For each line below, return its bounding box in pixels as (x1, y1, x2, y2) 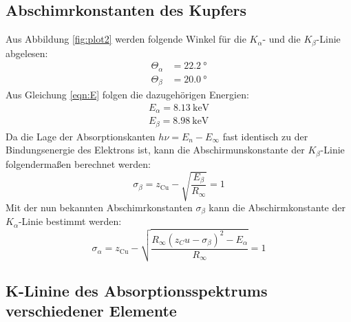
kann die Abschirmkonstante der (209, 200, 345, 214)
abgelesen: (6, 45, 48, 60)
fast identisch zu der (222, 129, 308, 143)
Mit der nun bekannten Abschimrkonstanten (6, 200, 193, 214)
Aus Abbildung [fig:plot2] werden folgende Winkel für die (6, 32, 246, 46)
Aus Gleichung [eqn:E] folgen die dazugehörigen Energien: (6, 87, 249, 102)
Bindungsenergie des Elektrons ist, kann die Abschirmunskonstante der (6, 142, 305, 157)
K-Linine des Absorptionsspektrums (6, 280, 268, 301)
